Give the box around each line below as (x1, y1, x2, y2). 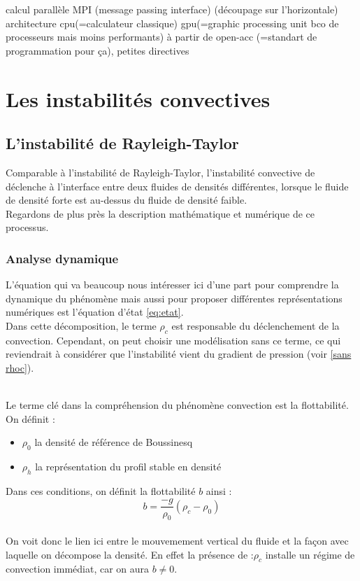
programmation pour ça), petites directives (6, 43, 189, 57)
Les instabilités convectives (6, 84, 271, 113)
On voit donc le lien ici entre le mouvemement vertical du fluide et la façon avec (6, 533, 349, 547)
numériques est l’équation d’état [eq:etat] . (6, 304, 184, 319)
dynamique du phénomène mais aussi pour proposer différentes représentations (6, 290, 343, 305)
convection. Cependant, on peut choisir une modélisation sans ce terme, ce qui (6, 332, 341, 347)
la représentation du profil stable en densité (35, 459, 222, 474)
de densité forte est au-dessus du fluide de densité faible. (6, 192, 247, 207)
